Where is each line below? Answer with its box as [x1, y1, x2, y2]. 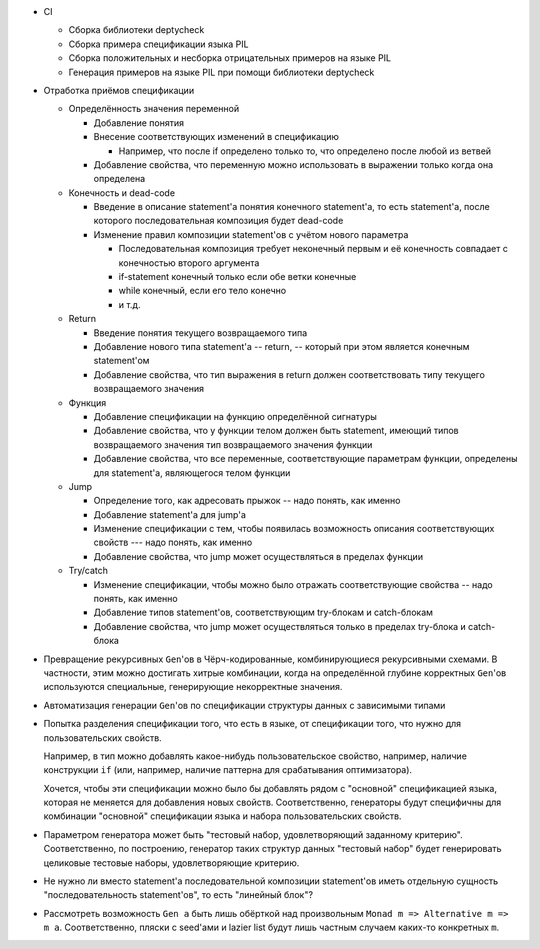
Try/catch [68, 565, 109, 577]
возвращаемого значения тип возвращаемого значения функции [93, 438, 373, 450]
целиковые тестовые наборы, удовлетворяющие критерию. [43, 856, 300, 869]
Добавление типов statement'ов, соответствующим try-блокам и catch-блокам [93, 606, 434, 619]
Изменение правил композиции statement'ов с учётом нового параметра [93, 228, 409, 240]
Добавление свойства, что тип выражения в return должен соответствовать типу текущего [93, 368, 485, 380]
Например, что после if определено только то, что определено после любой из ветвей [118, 145, 492, 157]
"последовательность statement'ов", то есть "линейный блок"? [43, 889, 314, 901]
